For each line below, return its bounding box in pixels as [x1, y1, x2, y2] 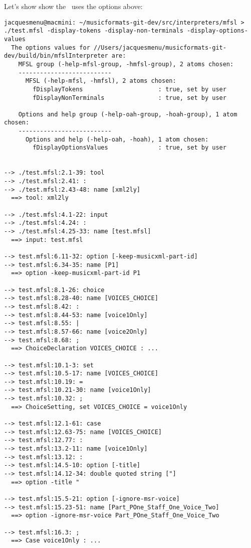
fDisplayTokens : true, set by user [33, 85, 226, 93]
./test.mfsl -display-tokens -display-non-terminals [4, 27, 183, 35]
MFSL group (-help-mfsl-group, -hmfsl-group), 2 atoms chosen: [18, 60, 234, 68]
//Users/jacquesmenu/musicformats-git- [93, 44, 226, 51]
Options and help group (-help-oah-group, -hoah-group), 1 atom [18, 110, 237, 118]
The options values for [11, 44, 90, 51]
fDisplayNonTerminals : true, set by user [33, 94, 226, 101]
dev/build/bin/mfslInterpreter [4, 52, 108, 60]
